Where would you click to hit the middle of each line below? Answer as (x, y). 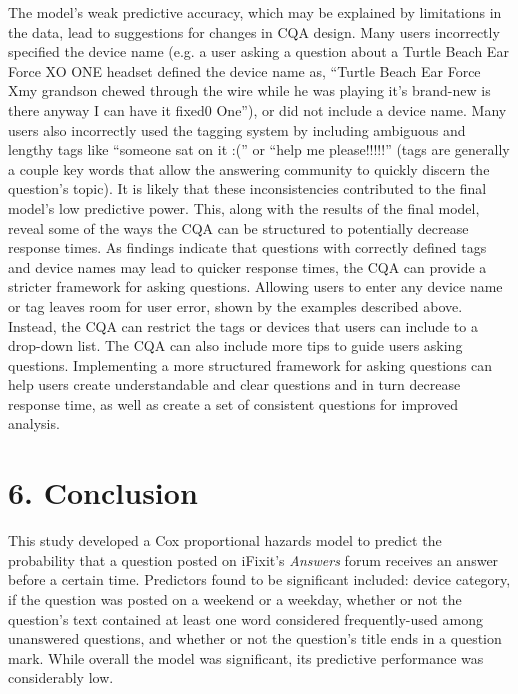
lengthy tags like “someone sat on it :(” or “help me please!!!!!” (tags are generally (259, 149)
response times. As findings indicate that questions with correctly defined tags (247, 247)
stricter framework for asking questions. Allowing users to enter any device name (255, 286)
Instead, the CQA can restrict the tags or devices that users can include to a (243, 325)
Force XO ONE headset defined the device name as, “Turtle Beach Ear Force (244, 70)
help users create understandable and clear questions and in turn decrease (234, 384)
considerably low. (61, 677)
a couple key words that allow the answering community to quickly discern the (249, 168)
